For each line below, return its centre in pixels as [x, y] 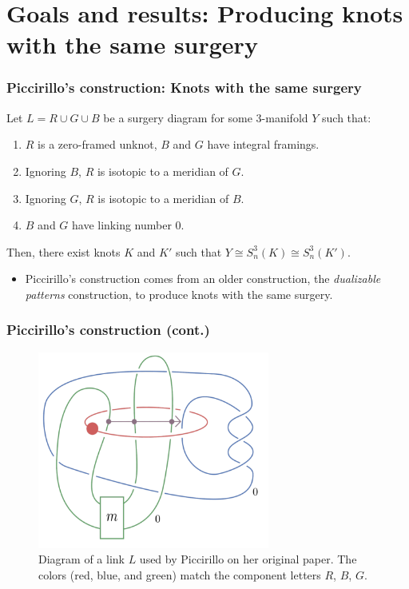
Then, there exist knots [64, 251]
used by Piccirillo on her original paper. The [248, 559]
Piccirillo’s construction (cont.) [108, 330]
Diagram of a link [81, 559]
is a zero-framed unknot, [97, 144]
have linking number [122, 225]
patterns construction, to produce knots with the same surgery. [179, 294]
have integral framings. [263, 144]
